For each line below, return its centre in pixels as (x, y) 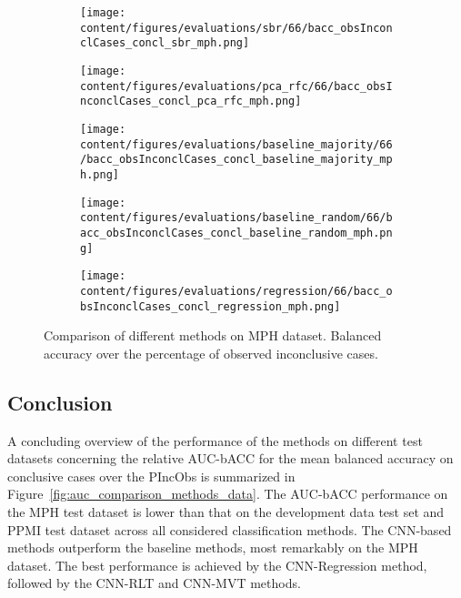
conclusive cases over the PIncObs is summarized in (151, 476)
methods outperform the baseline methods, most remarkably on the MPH (213, 547)
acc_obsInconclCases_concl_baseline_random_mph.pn (236, 233)
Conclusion (60, 402)
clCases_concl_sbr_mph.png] (165, 43)
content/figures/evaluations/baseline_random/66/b (236, 218)
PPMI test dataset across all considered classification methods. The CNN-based (230, 529)
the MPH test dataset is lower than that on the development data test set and (226, 511)
